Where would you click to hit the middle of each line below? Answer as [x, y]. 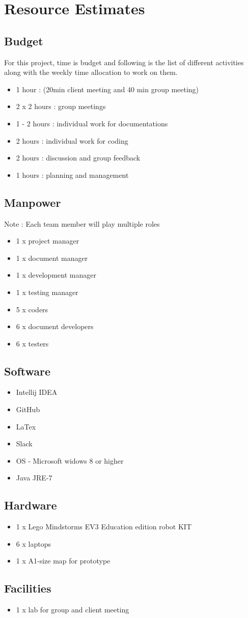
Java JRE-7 [34, 478]
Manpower [33, 202]
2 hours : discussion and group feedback [78, 158]
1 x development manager [56, 275]
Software [27, 371]
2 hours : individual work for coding [72, 140]
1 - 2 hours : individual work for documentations [92, 123]
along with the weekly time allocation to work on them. [91, 72]
